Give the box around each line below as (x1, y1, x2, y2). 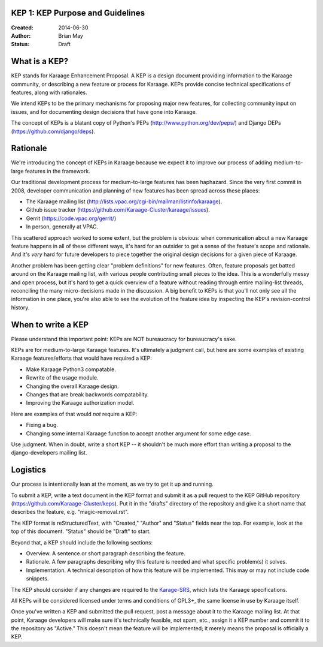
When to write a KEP (11, 320, 89, 330)
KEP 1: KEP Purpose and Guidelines (11, 8, 145, 18)
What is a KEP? (11, 56, 69, 67)
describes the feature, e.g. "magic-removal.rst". (11, 508, 129, 516)
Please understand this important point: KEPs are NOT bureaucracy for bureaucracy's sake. (11, 335, 237, 342)
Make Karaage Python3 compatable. (26, 366, 116, 373)
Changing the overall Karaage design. (26, 383, 119, 390)
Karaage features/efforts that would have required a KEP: (11, 354, 152, 362)
